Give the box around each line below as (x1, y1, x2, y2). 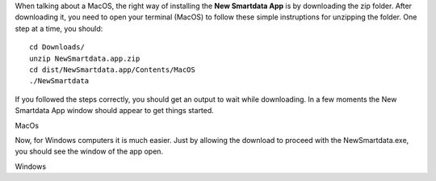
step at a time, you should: (15, 23, 103, 33)
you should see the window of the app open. (15, 146, 164, 157)
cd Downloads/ (29, 43, 85, 52)
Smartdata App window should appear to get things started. (15, 106, 214, 116)
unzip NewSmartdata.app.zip (29, 53, 140, 63)
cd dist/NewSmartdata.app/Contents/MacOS (29, 65, 195, 74)
